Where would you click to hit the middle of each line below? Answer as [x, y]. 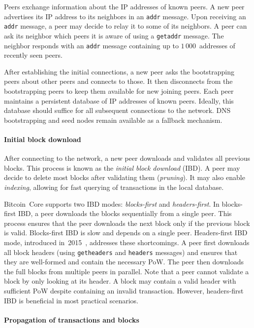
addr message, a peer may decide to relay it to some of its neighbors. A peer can [126, 26]
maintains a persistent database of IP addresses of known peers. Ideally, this [119, 100]
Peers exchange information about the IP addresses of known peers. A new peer [124, 6]
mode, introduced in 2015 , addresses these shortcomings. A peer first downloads [127, 242]
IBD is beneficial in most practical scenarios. [71, 300]
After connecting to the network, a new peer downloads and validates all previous [127, 158]
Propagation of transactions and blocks [72, 319]
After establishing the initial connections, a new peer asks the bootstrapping [119, 71]
